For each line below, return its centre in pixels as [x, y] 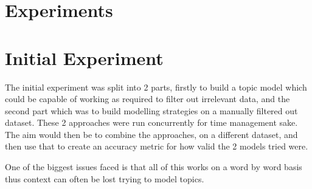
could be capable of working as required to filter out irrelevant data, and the [147, 99]
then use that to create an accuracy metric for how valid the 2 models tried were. [157, 146]
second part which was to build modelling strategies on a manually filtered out [151, 110]
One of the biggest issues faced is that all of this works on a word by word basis [154, 167]
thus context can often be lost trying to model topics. [105, 178]
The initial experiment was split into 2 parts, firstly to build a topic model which [156, 87]
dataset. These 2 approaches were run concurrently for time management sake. [151, 122]
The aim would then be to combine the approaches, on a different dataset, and [151, 134]
